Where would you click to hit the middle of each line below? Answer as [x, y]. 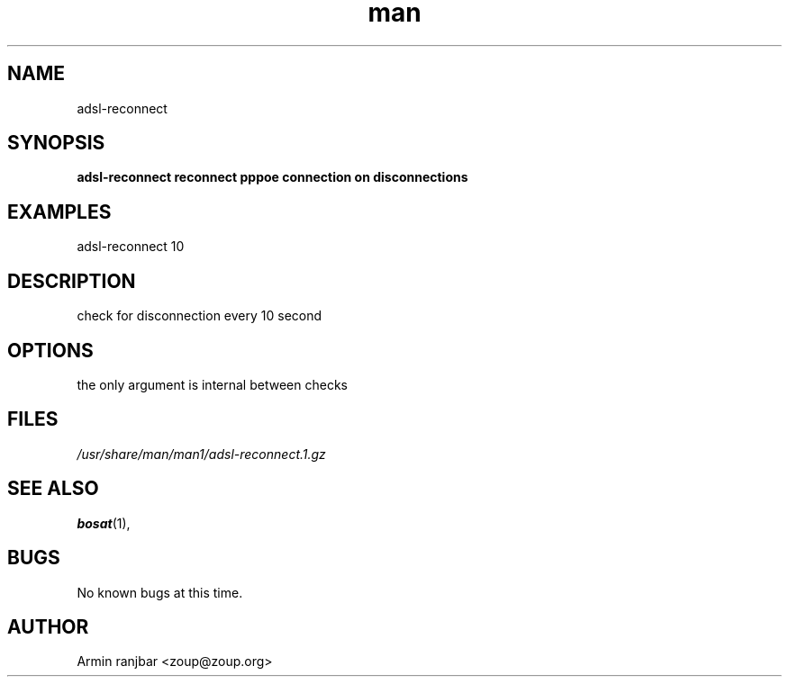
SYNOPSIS [56, 143]
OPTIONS [50, 350]
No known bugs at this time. [160, 592]
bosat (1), [104, 523]
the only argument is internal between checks [212, 384]
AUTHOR [48, 626]
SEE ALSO [53, 489]
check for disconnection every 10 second [200, 316]
